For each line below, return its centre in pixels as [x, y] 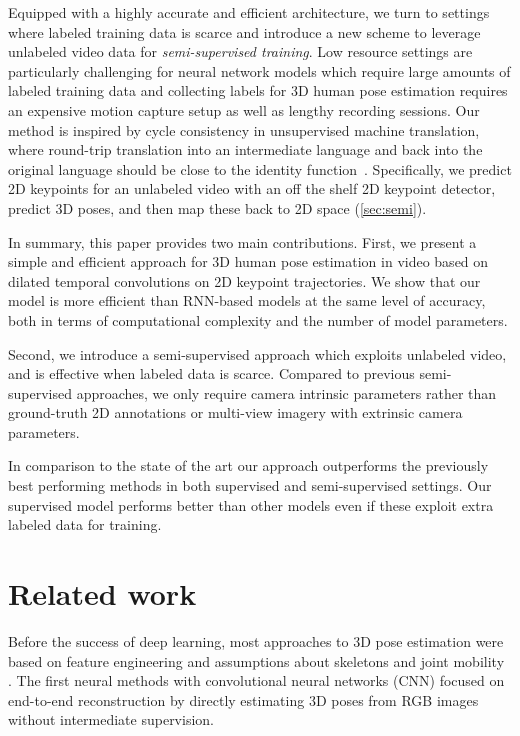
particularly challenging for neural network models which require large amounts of [259, 70]
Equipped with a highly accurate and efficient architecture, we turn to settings [249, 12]
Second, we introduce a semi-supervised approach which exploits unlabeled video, [257, 353]
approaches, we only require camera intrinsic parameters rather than [286, 392]
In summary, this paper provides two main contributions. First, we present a [242, 241]
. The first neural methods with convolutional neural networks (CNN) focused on [256, 680]
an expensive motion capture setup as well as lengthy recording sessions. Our [244, 109]
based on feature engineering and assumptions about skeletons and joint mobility [256, 660]
